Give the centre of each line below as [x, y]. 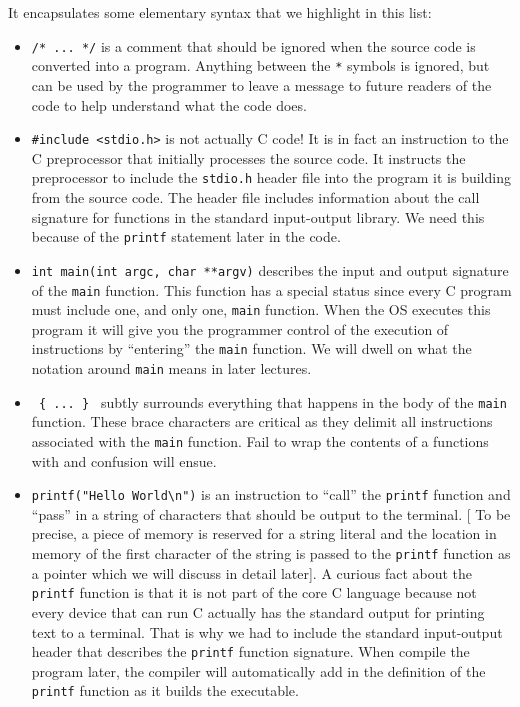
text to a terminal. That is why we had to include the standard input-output [267, 631]
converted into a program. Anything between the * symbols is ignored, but [260, 65]
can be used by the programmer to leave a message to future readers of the [261, 84]
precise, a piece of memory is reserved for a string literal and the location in [264, 533]
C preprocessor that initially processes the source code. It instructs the [248, 157]
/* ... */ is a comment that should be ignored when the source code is [253, 45]
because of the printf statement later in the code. [186, 236]
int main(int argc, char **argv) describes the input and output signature [270, 269]
